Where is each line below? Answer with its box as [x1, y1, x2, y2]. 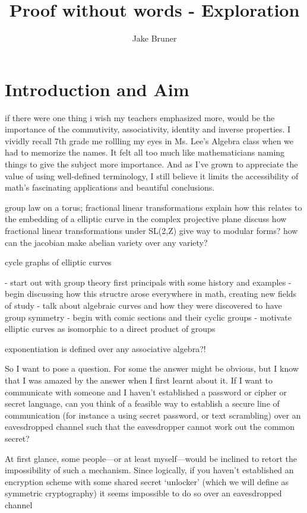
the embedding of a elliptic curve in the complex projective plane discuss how [5, 213, 287, 225]
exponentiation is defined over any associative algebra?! [5, 342, 206, 354]
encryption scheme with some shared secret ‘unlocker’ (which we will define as [5, 475, 289, 487]
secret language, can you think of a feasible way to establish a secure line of [5, 397, 280, 410]
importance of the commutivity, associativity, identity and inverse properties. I [5, 123, 291, 135]
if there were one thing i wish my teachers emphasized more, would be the [5, 111, 275, 123]
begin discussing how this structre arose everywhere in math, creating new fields [5, 287, 297, 300]
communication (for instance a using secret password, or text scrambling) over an [5, 408, 301, 421]
